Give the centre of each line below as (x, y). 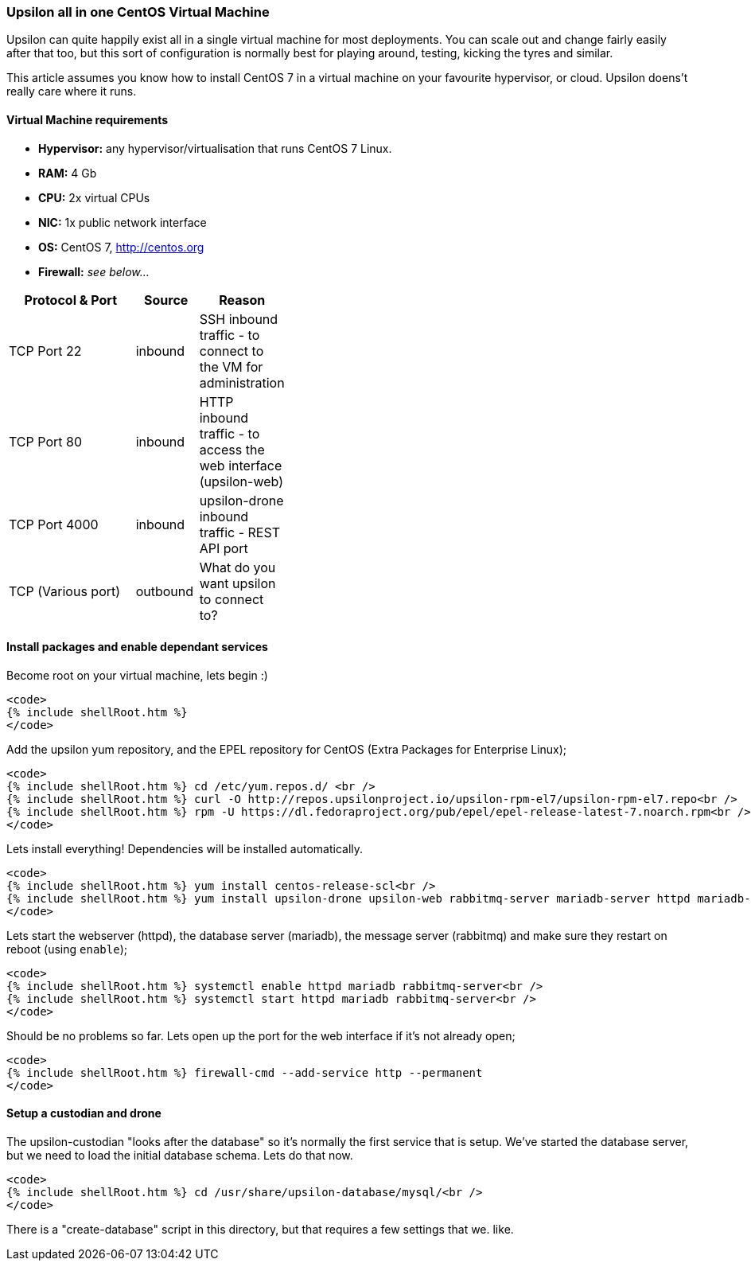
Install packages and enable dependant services (137, 647)
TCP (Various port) (65, 591)
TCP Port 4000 (54, 524)
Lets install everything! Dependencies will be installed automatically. (185, 848)
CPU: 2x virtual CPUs (94, 197)
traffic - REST (239, 532)
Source (166, 300)
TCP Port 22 (45, 351)
